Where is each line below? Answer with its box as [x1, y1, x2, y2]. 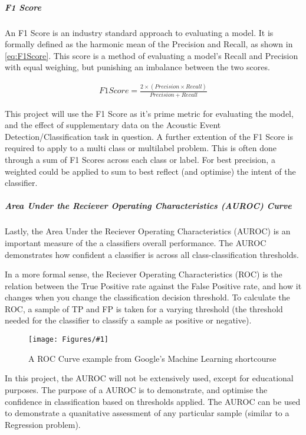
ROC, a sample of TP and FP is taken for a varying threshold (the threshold [5, 302, 283, 315]
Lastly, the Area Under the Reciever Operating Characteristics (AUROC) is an [5, 225, 291, 237]
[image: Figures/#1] [28, 335, 109, 344]
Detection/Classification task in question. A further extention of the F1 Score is [5, 130, 293, 142]
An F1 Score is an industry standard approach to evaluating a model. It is [5, 26, 274, 38]
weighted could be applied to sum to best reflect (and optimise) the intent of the [5, 165, 296, 177]
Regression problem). [5, 418, 81, 430]
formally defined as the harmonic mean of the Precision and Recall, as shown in [5, 38, 293, 50]
